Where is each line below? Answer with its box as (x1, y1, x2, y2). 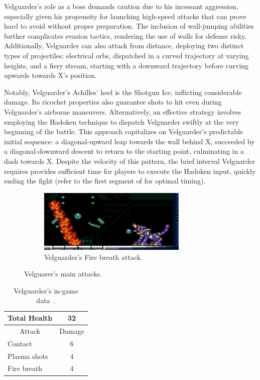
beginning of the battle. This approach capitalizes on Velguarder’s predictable (4, 126, 243, 137)
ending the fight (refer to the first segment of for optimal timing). (4, 175, 206, 186)
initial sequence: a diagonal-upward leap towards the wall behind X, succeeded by (4, 136, 255, 146)
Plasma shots (8, 350, 48, 361)
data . (36, 295, 56, 306)
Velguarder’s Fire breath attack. (44, 251, 143, 262)
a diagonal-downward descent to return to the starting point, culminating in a (4, 146, 244, 156)
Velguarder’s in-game (14, 285, 78, 296)
